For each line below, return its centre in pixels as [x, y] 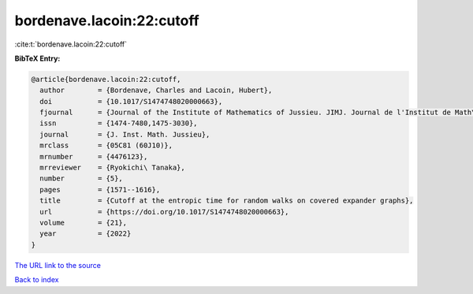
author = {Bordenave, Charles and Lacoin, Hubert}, [156, 90]
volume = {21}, [84, 223]
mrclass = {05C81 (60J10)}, [106, 145]
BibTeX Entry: [37, 58]
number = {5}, [82, 179]
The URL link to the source [58, 265]
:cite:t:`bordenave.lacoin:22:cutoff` [71, 44]
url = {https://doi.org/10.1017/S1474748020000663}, [164, 212]
